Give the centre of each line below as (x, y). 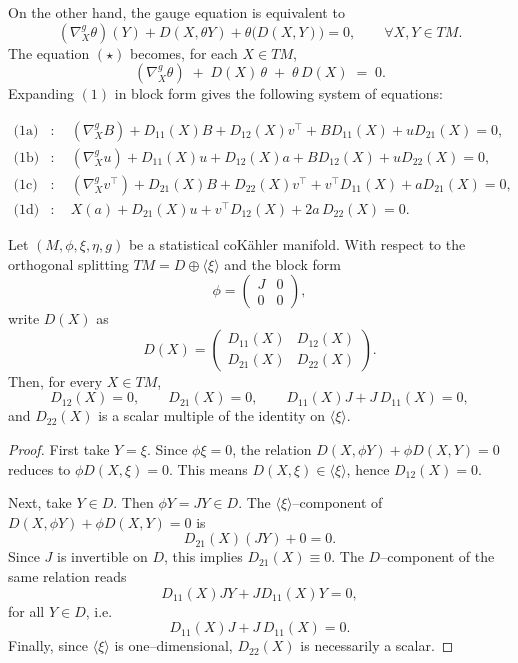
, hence (368, 468)
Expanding (41, 93)
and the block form (282, 263)
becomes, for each (184, 52)
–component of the (437, 556)
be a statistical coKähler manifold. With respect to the (297, 243)
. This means (208, 468)
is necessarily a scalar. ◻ (377, 645)
